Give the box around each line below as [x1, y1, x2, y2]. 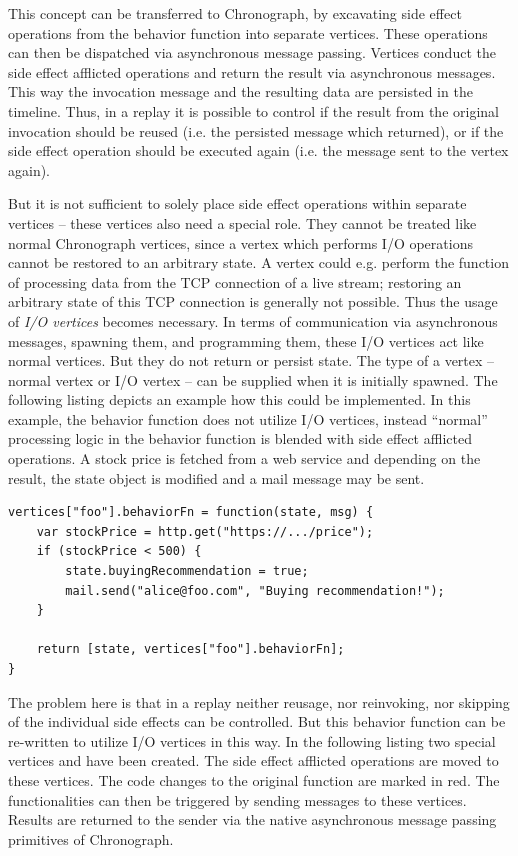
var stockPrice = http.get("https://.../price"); [36, 524, 374, 539]
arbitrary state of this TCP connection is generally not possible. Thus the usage [8, 291, 498, 312]
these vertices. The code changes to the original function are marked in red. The [8, 769, 500, 790]
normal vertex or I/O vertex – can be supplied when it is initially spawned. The [8, 369, 498, 390]
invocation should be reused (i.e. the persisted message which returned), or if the [8, 120, 504, 141]
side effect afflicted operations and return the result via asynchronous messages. [8, 61, 496, 82]
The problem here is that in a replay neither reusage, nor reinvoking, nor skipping [8, 691, 510, 712]
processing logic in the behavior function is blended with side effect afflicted [8, 428, 472, 449]
